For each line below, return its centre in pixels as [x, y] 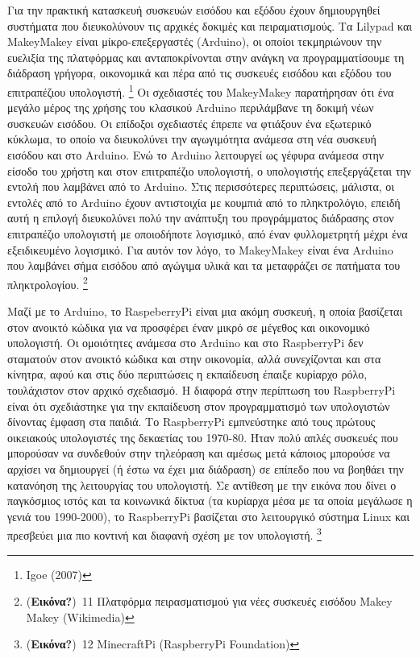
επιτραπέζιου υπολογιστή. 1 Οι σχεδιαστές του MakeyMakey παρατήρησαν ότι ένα [201, 90]
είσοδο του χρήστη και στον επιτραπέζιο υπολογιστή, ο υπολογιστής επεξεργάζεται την [209, 170]
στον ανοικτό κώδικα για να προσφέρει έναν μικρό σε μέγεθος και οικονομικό [189, 327]
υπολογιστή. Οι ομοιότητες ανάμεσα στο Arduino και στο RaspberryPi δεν [185, 343]
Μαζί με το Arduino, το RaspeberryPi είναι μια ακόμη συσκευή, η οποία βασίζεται [205, 311]
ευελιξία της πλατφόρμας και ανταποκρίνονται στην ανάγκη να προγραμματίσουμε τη [206, 57]
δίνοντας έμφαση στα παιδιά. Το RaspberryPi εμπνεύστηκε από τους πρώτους [191, 422]
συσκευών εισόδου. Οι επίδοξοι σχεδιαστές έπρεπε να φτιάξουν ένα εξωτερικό [189, 123]
